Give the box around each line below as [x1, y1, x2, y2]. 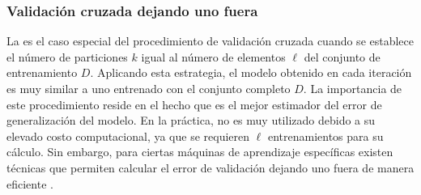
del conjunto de [304, 48, 381, 65]
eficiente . [6, 175, 53, 192]
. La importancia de [303, 80, 402, 96]
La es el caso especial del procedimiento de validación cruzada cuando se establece [6, 32, 415, 49]
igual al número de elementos [141, 48, 286, 65]
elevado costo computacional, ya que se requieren [6, 127, 250, 144]
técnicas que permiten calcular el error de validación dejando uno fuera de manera [6, 159, 415, 176]
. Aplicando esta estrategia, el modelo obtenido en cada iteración [90, 64, 412, 81]
